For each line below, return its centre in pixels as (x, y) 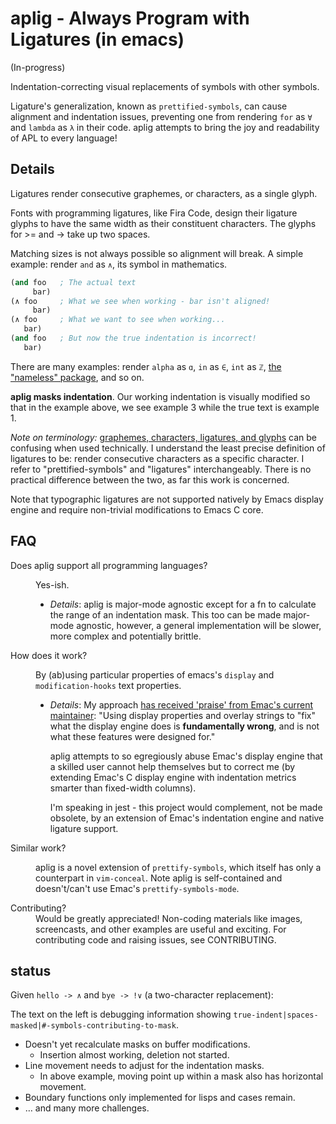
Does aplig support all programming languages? (109, 565)
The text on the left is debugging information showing (121, 1014)
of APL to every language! (64, 138)
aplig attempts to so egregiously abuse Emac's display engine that (186, 756)
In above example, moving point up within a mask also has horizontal (181, 1076)
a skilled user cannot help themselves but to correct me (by (172, 766)
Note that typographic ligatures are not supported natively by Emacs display (167, 499)
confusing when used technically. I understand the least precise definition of (168, 448)
